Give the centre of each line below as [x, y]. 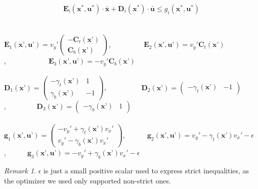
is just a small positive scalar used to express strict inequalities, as [146, 171]
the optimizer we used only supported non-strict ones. [88, 180]
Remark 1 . [20, 171]
